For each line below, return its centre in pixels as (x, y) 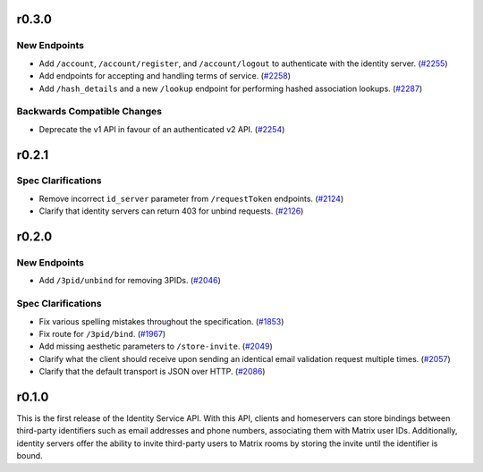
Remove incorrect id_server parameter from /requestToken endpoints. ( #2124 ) (191, 198)
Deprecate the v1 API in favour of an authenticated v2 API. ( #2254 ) (162, 129)
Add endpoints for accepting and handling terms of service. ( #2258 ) (165, 76)
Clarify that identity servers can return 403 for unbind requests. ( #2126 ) (171, 211)
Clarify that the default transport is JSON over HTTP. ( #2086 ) (152, 372)
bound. (30, 456)
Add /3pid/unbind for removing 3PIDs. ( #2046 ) (130, 281)
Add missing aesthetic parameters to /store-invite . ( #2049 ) (156, 346)
